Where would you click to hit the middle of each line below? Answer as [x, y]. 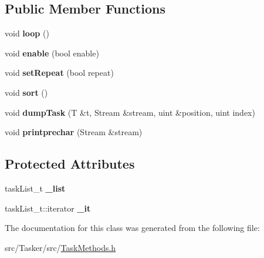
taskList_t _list [35, 188]
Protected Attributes [70, 164]
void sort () [26, 92]
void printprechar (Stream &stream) [74, 132]
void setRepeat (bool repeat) [59, 73]
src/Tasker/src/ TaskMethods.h [60, 247]
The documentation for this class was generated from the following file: [132, 228]
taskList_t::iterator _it [48, 208]
